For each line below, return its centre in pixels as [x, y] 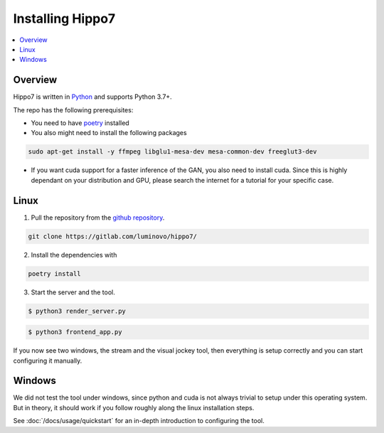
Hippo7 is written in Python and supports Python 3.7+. [92, 97]
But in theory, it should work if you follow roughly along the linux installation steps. [134, 407]
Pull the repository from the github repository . [98, 218]
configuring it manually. [48, 360]
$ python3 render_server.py [77, 311]
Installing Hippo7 [64, 18]
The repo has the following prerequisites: [73, 109]
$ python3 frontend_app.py [75, 332]
